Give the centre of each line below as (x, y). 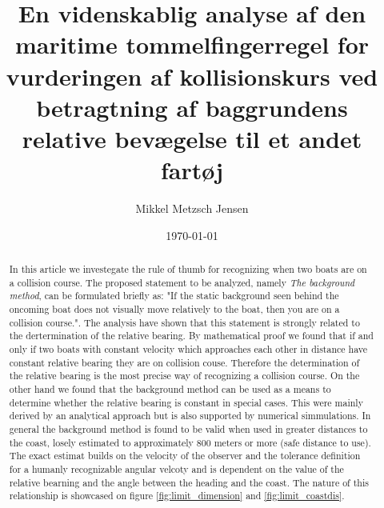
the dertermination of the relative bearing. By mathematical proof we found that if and (191, 336)
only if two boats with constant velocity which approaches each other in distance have (188, 348)
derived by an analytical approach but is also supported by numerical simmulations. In (190, 416)
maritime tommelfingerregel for (192, 44)
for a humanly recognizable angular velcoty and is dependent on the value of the (176, 468)
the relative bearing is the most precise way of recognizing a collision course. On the (184, 376)
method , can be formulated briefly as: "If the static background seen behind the (174, 296)
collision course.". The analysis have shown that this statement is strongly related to (184, 322)
